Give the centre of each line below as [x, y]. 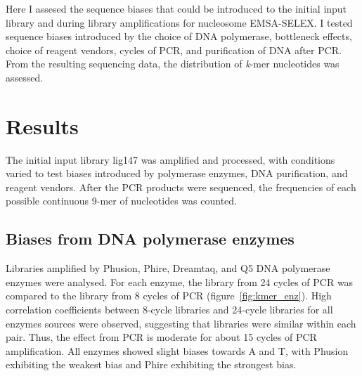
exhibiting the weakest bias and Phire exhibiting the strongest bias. [151, 364]
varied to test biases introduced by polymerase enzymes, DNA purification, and [177, 173]
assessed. [25, 77]
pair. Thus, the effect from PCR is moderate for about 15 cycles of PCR [161, 337]
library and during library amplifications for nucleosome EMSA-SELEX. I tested [179, 22]
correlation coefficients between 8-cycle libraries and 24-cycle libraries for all [169, 310]
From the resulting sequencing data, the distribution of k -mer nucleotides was [173, 64]
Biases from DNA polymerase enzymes [150, 239]
